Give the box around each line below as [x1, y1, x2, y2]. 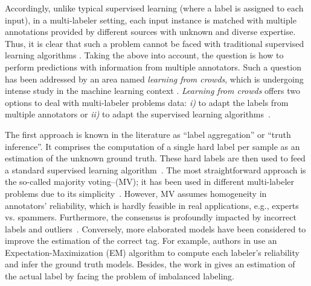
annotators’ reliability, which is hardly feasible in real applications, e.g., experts [5, 199, 299, 211]
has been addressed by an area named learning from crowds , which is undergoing [5, 72, 304, 85]
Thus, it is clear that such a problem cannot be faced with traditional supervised [5, 37, 304, 49]
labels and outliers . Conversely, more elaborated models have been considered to [5, 222, 306, 235]
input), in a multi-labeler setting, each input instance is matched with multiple [5, 13, 297, 26]
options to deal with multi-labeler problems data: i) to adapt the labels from [5, 96, 289, 108]
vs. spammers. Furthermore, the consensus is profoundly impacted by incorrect [5, 211, 297, 223]
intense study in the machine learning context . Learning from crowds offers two [5, 84, 300, 97]
